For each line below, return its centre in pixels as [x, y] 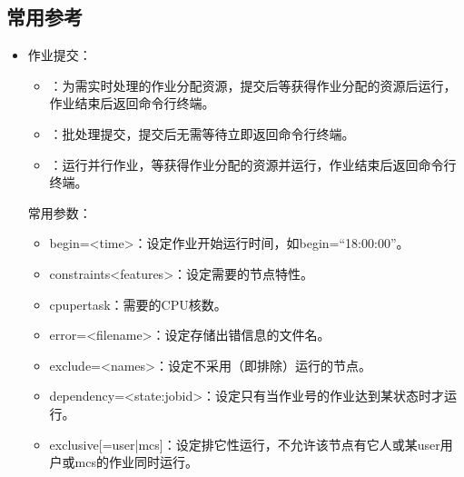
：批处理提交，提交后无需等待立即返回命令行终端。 [202, 133]
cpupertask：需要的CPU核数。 [138, 304]
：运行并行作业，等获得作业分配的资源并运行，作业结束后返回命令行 [253, 164]
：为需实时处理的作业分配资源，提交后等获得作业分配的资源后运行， [253, 85]
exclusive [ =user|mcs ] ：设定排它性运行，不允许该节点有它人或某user [245, 444]
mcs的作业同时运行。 [136, 462]
